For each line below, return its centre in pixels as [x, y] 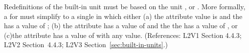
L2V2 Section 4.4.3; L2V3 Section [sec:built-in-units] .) [86, 44]
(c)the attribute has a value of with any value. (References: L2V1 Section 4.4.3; [123, 35]
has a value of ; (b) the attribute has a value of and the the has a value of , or [121, 26]
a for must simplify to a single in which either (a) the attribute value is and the [123, 16]
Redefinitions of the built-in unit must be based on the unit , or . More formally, [125, 6]
